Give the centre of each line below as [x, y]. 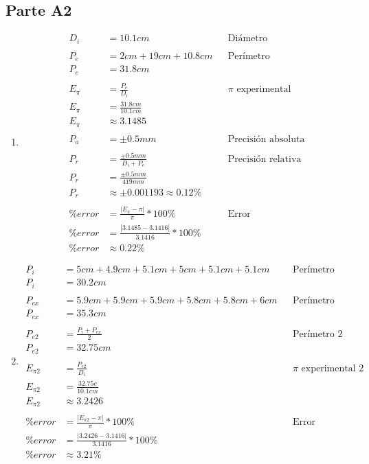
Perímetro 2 [317, 334]
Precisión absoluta [266, 139]
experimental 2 [333, 368]
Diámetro [248, 39]
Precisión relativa [265, 159]
